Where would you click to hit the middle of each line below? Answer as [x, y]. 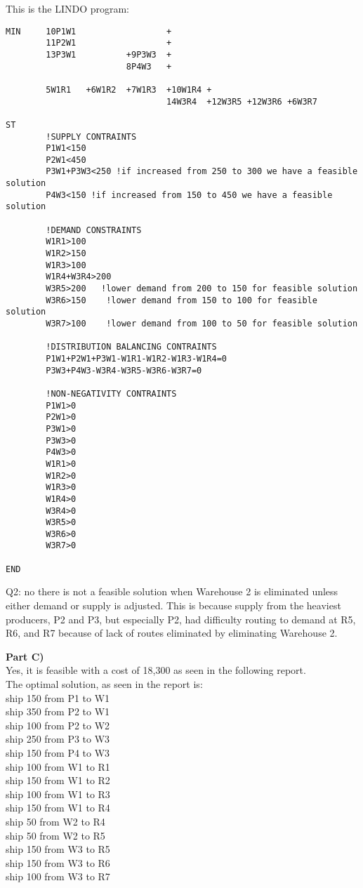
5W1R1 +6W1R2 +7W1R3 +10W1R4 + [129, 90]
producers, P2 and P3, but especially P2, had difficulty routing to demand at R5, [181, 619]
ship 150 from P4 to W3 [58, 752]
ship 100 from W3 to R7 [58, 876]
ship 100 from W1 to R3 [58, 794]
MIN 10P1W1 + [89, 31]
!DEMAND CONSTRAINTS [94, 230]
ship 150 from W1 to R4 [58, 808]
